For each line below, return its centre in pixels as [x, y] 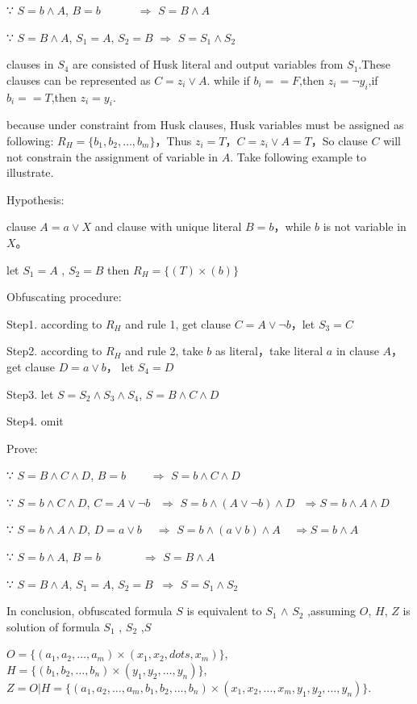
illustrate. [30, 172]
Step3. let [30, 394]
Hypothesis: [35, 199]
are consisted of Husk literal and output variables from [208, 64]
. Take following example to [298, 156]
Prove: [22, 448]
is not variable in [365, 226]
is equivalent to [224, 611]
